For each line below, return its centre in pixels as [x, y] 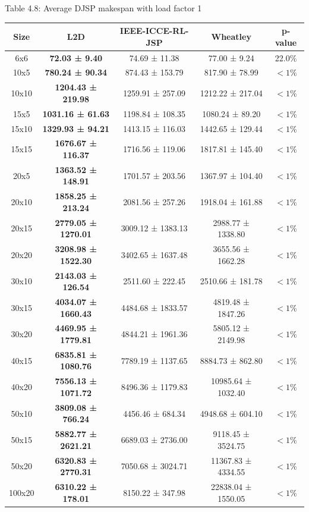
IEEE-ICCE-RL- [154, 31]
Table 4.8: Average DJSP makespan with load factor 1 [103, 8]
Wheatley [231, 36]
